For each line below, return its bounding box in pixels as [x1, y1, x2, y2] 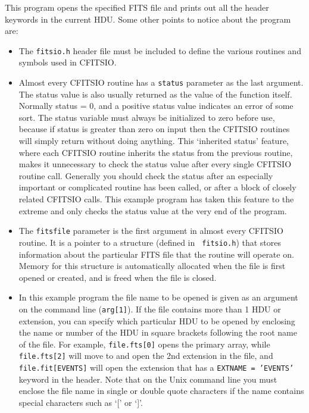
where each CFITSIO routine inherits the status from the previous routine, [18, 146, 293, 158]
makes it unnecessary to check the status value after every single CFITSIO [18, 158, 292, 170]
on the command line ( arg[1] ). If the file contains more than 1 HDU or [18, 302, 281, 315]
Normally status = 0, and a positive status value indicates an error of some [18, 99, 294, 112]
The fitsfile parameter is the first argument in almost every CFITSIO [18, 224, 283, 237]
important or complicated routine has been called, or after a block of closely [18, 181, 296, 193]
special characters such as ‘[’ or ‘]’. [18, 396, 143, 408]
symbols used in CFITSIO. [18, 56, 117, 68]
